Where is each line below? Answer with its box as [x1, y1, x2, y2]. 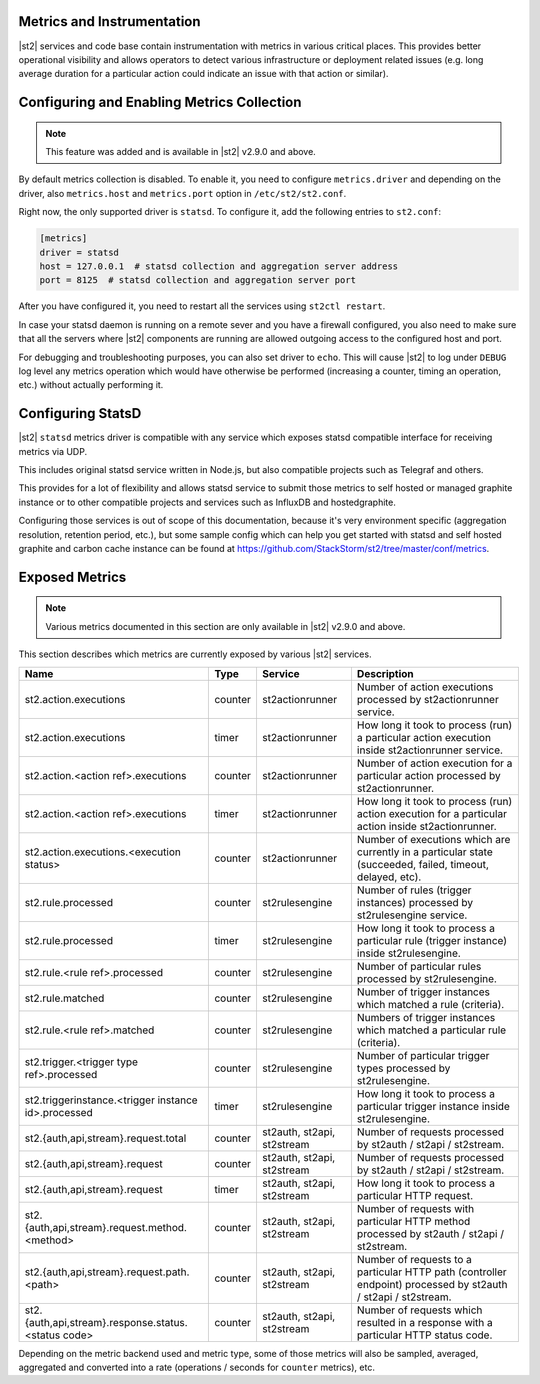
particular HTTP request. [356, 1188, 474, 1202]
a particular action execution [356, 730, 492, 744]
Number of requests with [356, 1201, 475, 1215]
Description [356, 666, 414, 680]
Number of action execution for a [356, 756, 513, 770]
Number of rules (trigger [356, 883, 472, 897]
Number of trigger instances [356, 985, 490, 999]
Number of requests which [356, 1303, 483, 1317]
